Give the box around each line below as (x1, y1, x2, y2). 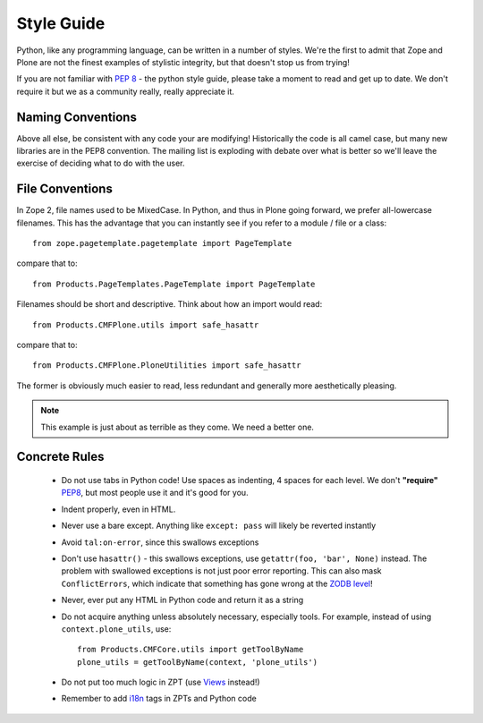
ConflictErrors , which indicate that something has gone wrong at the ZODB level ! (61, 578, 373, 589)
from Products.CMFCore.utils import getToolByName (77, 644, 304, 655)
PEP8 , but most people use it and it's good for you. (61, 488, 250, 498)
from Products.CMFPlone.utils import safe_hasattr (32, 319, 259, 330)
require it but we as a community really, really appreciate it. (16, 86, 234, 97)
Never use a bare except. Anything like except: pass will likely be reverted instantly (61, 520, 377, 532)
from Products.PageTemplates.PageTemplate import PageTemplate (32, 278, 316, 289)
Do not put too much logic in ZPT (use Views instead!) (61, 676, 260, 688)
